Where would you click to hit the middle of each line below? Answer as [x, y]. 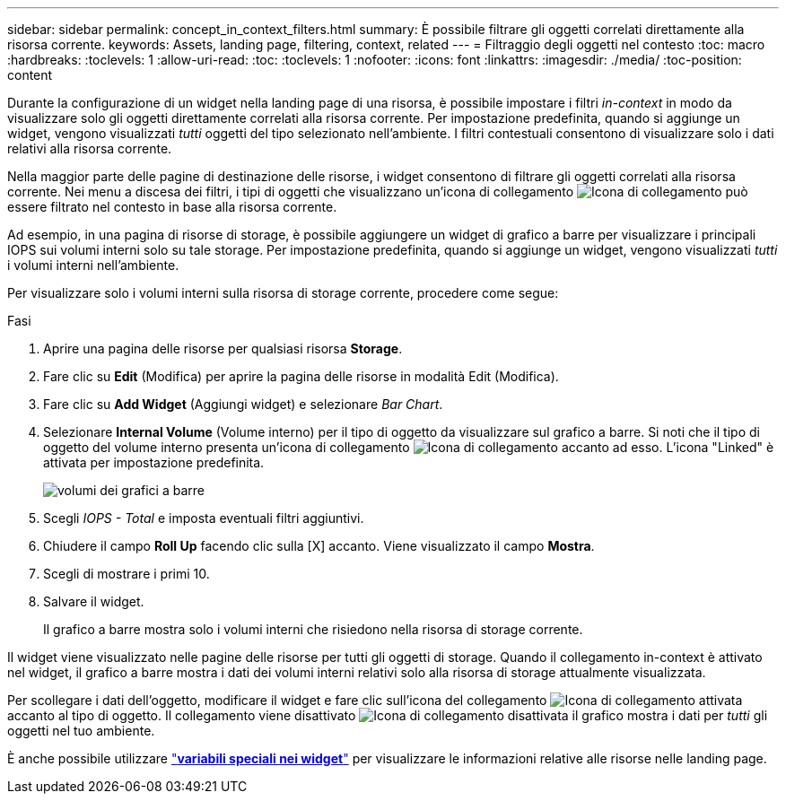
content [30, 75]
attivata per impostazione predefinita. [154, 462]
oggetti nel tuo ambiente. [81, 731]
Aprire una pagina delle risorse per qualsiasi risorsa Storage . [223, 348]
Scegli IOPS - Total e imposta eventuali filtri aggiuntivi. [204, 518]
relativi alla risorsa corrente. [90, 148]
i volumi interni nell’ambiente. [93, 265]
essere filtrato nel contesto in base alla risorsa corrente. [172, 207]
